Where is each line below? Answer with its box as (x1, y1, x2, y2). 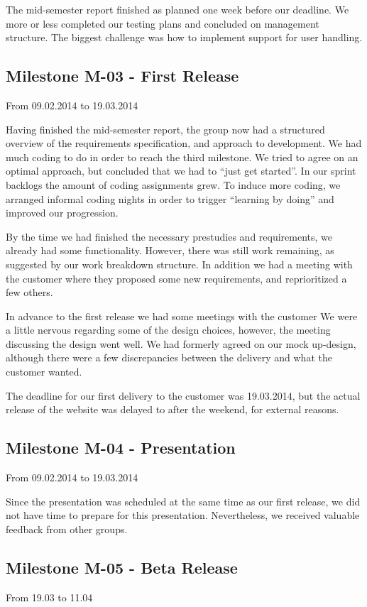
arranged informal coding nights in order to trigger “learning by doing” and (6, 191, 334, 206)
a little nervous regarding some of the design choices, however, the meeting (6, 322, 331, 337)
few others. (6, 285, 53, 300)
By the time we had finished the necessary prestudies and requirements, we (6, 229, 333, 244)
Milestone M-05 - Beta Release (6, 556, 238, 578)
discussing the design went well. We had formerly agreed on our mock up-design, (6, 336, 356, 351)
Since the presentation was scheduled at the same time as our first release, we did (6, 493, 361, 508)
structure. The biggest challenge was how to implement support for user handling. (6, 30, 363, 45)
